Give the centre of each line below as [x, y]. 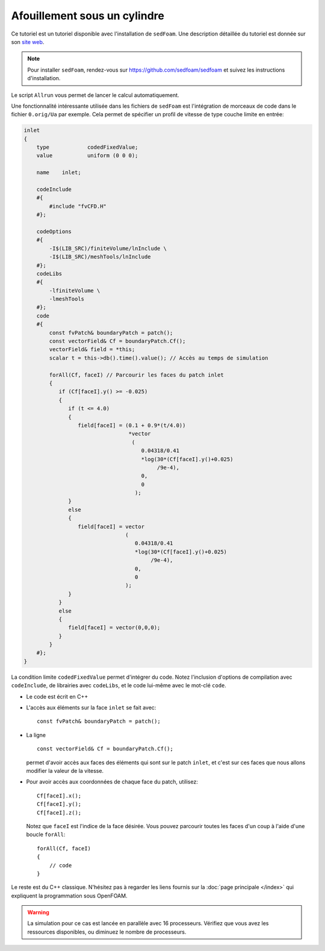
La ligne [36, 735]
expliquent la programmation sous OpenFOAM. [69, 896]
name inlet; [59, 173]
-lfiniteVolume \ [75, 290]
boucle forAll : [46, 835]
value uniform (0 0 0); [87, 156]
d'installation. [44, 78]
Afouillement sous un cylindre [88, 16]
